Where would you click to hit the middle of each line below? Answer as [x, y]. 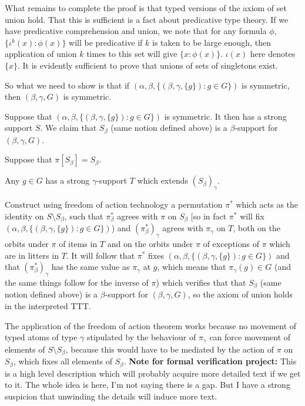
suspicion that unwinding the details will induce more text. [111, 396]
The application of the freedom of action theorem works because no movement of [151, 325]
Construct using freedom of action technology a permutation [114, 204]
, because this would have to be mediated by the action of [170, 349]
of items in [78, 244]
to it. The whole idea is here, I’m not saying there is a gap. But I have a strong [148, 385]
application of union [41, 54]
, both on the [257, 228]
